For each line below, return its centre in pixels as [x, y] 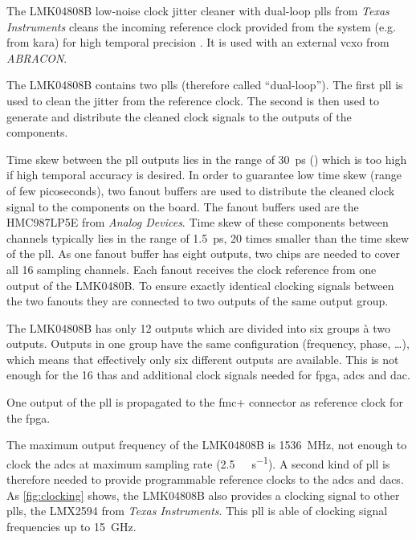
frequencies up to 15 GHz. [71, 526]
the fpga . [29, 417]
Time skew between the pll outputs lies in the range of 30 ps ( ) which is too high [207, 159]
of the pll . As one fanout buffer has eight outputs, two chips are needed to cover [204, 254]
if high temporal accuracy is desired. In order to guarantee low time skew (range [204, 175]
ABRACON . [37, 57]
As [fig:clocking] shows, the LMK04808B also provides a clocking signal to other [203, 495]
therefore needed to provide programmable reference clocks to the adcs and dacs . [205, 479]
